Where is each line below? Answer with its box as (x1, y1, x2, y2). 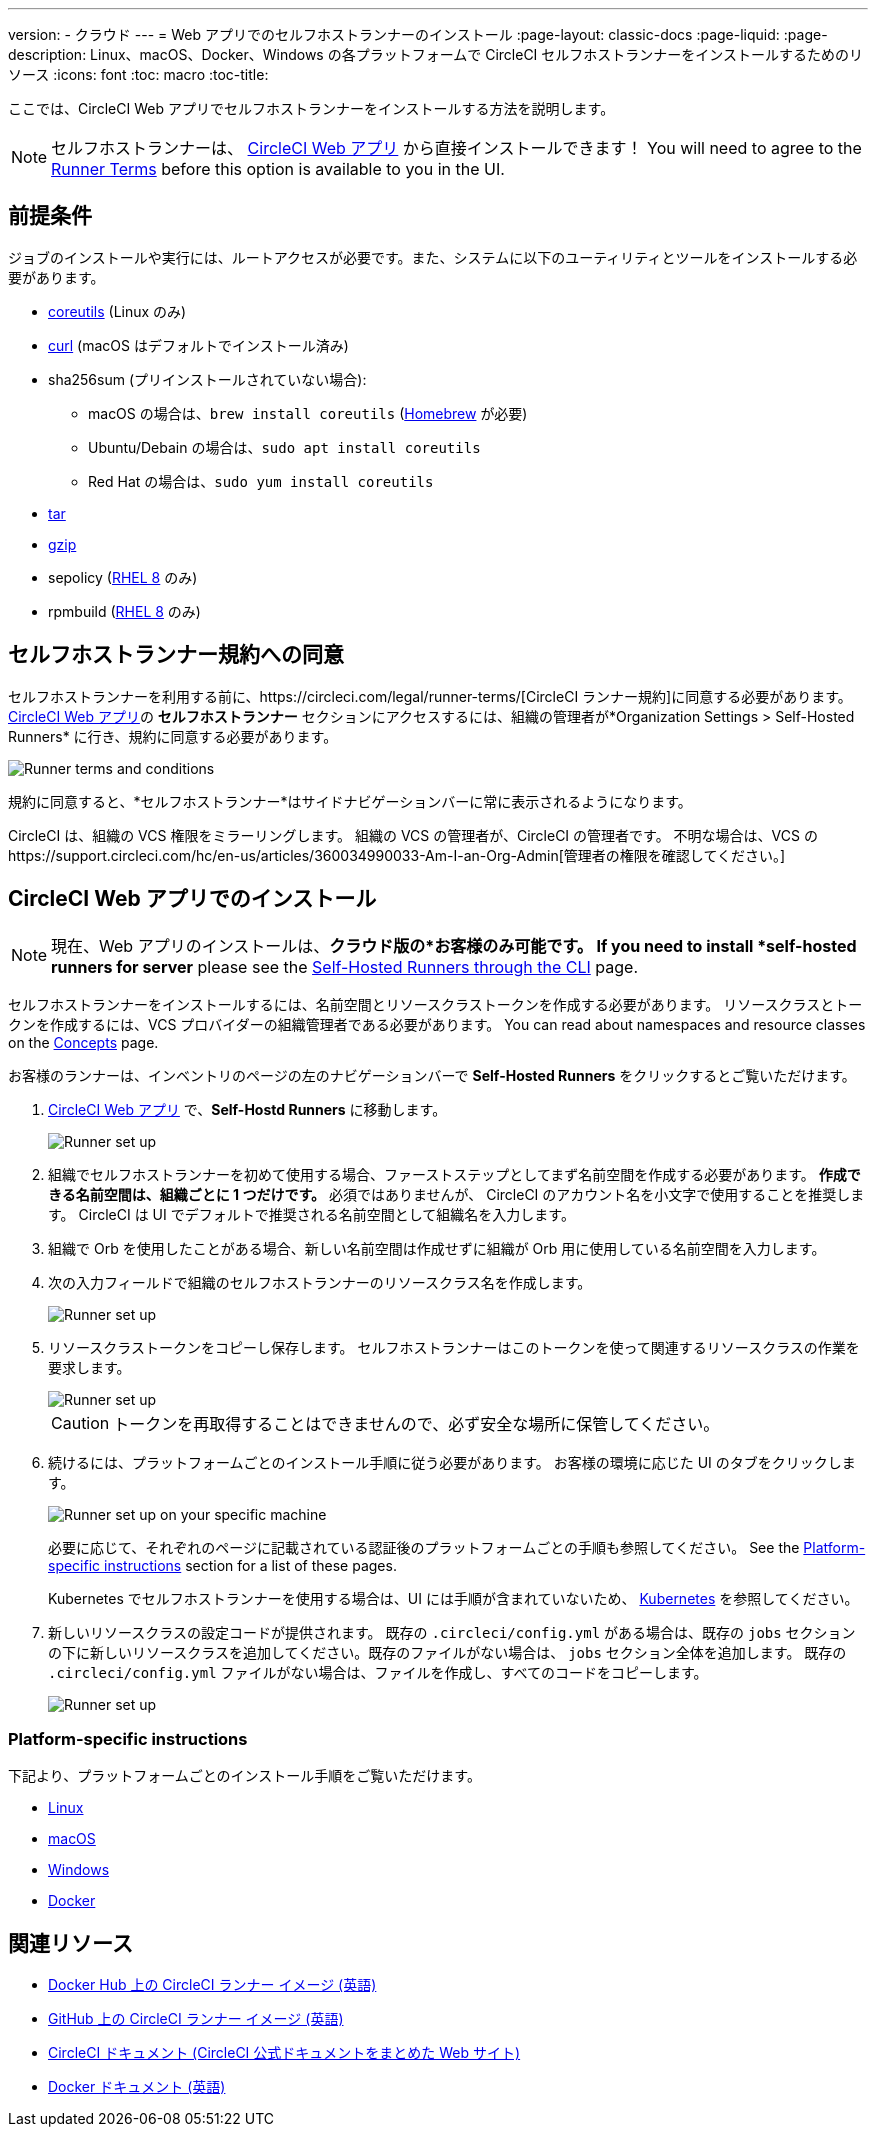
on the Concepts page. (8, 1033, 159, 1051)
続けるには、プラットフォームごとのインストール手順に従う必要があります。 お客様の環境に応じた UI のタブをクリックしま (48, 1453, 856, 1471)
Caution (51, 1412, 110, 1433)
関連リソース (8, 1930, 133, 1956)
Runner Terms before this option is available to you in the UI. (51, 159, 505, 179)
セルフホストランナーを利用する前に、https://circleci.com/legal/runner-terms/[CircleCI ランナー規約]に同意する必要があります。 (8, 687, 852, 705)
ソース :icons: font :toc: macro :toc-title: (8, 66, 269, 83)
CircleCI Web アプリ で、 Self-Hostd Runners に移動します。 (48, 1100, 447, 1118)
